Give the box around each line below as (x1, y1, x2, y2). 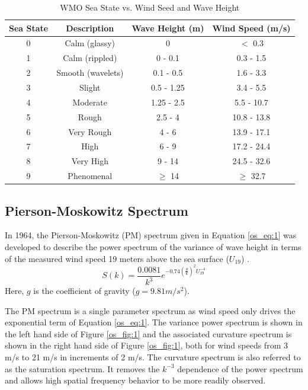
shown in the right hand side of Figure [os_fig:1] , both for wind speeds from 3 (5, 339, 288, 351)
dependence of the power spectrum (177, 362, 303, 375)
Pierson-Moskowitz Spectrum (5, 201, 188, 219)
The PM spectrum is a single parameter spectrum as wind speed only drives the (5, 304, 296, 317)
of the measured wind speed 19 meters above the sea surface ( (5, 252, 229, 264)
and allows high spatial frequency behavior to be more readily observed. (5, 374, 266, 386)
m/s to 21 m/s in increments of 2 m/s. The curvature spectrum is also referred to (5, 351, 301, 363)
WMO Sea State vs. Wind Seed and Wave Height (60, 1, 240, 13)
